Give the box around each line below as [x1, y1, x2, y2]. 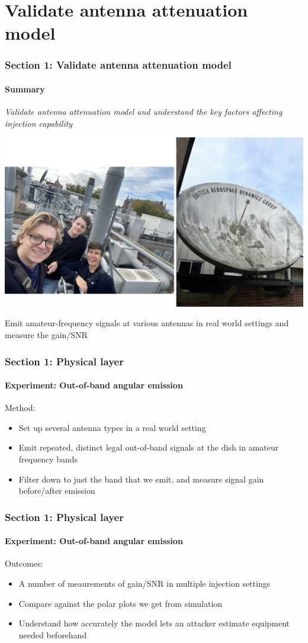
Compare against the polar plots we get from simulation [18, 597, 223, 609]
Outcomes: [5, 557, 43, 570]
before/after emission [18, 484, 95, 497]
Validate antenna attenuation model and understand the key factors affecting [5, 105, 283, 118]
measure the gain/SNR [5, 329, 88, 341]
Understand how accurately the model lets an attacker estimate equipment [18, 617, 290, 629]
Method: [5, 401, 36, 414]
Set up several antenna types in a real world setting [18, 421, 206, 433]
